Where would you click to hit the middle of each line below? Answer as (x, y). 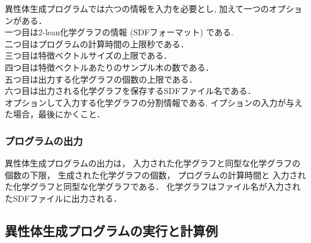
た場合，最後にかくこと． (55, 114)
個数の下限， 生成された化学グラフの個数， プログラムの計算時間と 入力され (155, 174)
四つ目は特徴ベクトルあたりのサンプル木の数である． (109, 67)
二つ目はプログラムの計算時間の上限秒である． (97, 43)
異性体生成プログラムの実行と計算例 (112, 230)
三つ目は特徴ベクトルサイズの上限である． (89, 55)
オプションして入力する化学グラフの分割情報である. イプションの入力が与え (154, 102)
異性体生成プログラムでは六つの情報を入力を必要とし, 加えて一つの (137, 8)
